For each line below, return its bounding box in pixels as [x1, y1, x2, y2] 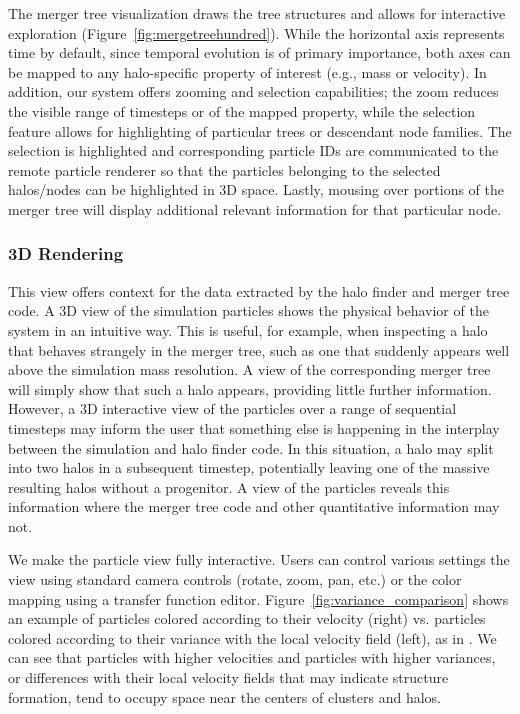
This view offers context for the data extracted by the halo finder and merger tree [8, 280, 510, 301]
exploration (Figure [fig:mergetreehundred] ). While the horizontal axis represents [8, 22, 505, 43]
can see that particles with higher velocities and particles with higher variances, [8, 647, 496, 668]
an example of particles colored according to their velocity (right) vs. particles [8, 608, 486, 629]
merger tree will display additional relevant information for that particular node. [8, 198, 502, 219]
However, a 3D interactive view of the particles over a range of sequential [8, 398, 457, 419]
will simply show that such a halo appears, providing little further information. [8, 378, 492, 399]
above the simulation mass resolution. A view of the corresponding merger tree [8, 359, 491, 380]
